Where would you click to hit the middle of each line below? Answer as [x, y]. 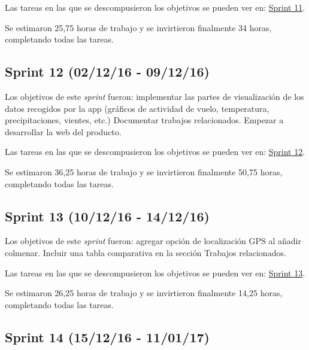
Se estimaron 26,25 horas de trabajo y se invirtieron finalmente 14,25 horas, [144, 293]
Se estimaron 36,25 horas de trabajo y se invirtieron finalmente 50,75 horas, [144, 171]
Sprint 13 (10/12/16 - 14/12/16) [107, 216]
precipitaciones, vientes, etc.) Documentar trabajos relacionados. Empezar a [144, 120]
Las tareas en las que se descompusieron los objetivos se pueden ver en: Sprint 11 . [155, 7]
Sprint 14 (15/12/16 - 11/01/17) [107, 337]
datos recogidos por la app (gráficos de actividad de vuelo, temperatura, [137, 108]
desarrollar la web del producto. [63, 131]
